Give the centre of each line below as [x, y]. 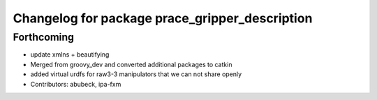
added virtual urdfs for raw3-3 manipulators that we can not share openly [136, 74]
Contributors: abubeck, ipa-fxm [76, 84]
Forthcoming [44, 37]
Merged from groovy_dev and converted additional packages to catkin [131, 64]
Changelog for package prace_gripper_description [163, 18]
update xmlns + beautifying [70, 55]
